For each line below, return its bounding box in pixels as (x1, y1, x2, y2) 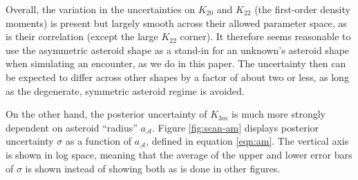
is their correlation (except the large (6, 29, 158, 44)
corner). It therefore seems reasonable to (180, 29, 351, 44)
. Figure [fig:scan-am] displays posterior (152, 120, 319, 134)
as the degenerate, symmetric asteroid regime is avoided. (6, 83, 245, 98)
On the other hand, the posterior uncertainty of (6, 107, 207, 121)
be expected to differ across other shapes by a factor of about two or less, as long (6, 69, 349, 84)
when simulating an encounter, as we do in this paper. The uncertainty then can (6, 56, 346, 71)
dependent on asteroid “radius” (6, 120, 138, 134)
